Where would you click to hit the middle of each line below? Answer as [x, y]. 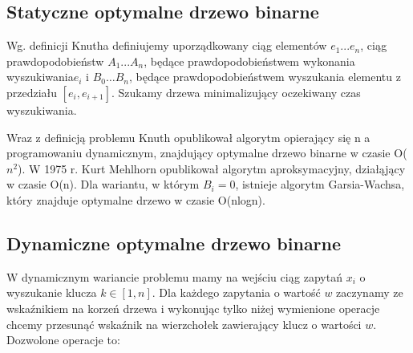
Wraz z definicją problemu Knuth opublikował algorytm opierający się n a [188, 137]
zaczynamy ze [370, 292]
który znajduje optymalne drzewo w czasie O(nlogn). [136, 199]
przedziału [32, 92]
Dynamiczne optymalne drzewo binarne [174, 243]
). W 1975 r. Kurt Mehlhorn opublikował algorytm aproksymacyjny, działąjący [212, 168]
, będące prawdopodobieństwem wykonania [249, 61]
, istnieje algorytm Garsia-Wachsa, [320, 184]
